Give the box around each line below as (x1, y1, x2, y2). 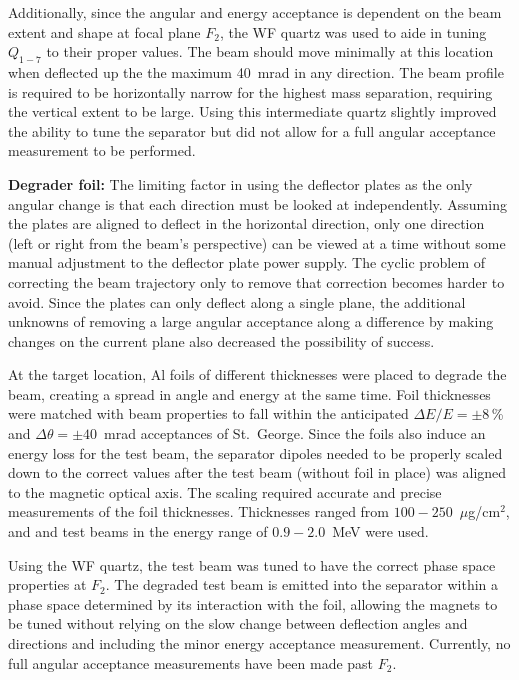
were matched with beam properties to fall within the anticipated (8, 403, 409, 424)
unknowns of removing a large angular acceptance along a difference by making (8, 311, 494, 332)
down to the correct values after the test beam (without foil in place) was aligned (8, 462, 507, 483)
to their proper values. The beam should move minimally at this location (46, 41, 494, 62)
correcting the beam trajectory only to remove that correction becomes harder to (8, 271, 505, 292)
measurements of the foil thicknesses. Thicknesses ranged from (8, 501, 390, 522)
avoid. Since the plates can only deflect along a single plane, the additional (8, 291, 466, 312)
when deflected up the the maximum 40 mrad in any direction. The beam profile (8, 61, 504, 82)
